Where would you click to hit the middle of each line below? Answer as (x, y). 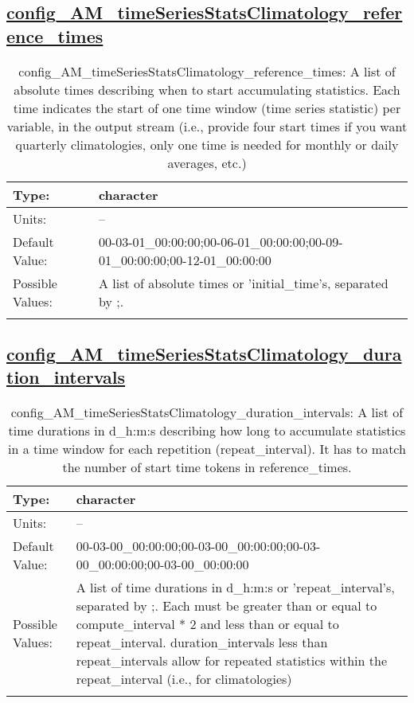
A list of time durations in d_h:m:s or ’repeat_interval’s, (235, 588)
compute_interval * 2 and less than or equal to (207, 624)
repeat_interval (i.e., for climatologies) (184, 679)
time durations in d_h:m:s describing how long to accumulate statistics (207, 431)
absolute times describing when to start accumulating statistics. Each (207, 89)
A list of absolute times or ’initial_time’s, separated (243, 283)
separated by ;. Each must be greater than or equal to (227, 606)
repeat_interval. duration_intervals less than (202, 642)
